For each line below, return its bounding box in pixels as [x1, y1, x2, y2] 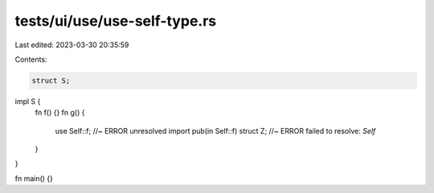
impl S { [14, 96, 41, 106]
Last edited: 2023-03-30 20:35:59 [14, 40, 129, 50]
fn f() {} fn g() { [35, 108, 85, 118]
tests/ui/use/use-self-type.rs [14, 12, 217, 30]
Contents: [14, 54, 47, 64]
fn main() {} [14, 173, 54, 183]
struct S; [31, 76, 71, 85]
